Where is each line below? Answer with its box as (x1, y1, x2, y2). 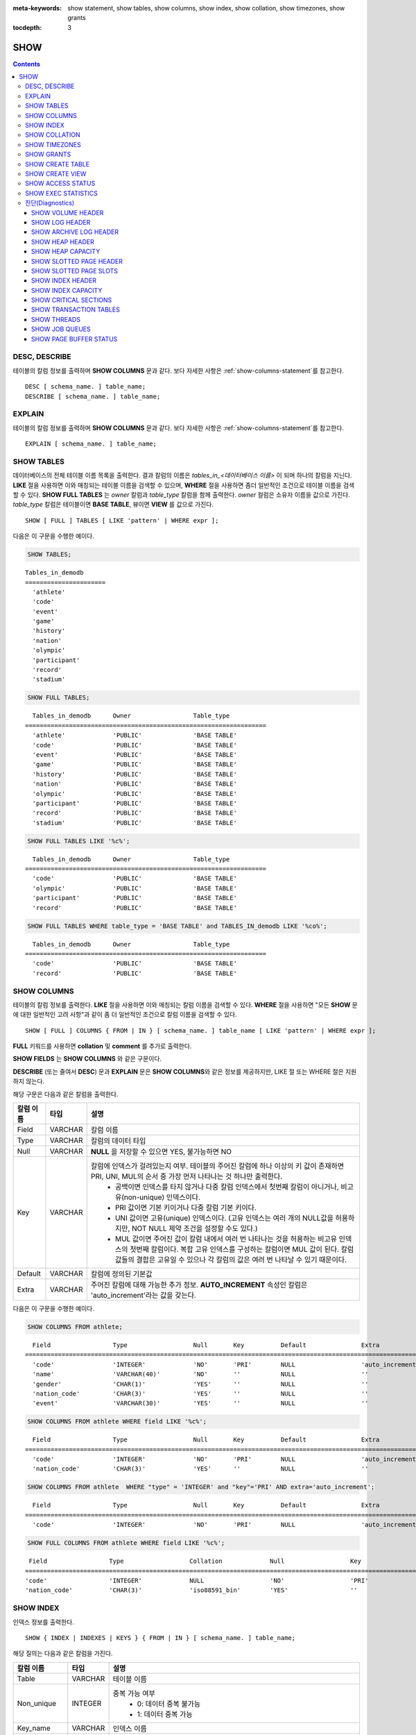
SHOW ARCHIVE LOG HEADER (31, 228, 119, 236)
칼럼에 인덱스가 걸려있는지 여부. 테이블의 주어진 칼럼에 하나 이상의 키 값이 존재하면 (90, 1161, 345, 1171)
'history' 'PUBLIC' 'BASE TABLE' (32, 770, 237, 778)
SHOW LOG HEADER (31, 218, 91, 226)
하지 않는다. (12, 1077, 45, 1085)
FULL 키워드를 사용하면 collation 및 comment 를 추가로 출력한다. (12, 1042, 192, 1051)
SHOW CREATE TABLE (25, 160, 90, 168)
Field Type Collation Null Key (28, 1557, 362, 1565)
